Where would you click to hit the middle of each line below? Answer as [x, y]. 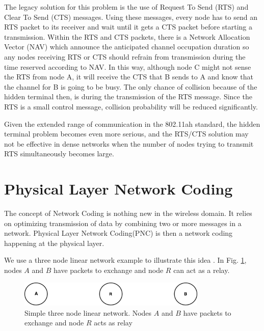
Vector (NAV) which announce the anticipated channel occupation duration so [127, 47]
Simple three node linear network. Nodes [88, 312]
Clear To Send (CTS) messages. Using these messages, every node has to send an [131, 17]
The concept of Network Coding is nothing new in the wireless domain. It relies [128, 213]
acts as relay [113, 323]
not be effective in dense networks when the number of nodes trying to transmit [129, 143]
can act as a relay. [202, 270]
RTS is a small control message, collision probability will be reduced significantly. [131, 106]
